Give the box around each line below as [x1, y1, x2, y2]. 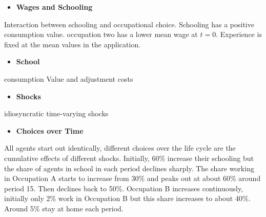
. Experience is [216, 29, 262, 40]
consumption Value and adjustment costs [4, 73, 133, 84]
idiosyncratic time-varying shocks [4, 108, 109, 119]
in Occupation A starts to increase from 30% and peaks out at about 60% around [4, 173, 261, 184]
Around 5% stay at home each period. [4, 203, 124, 213]
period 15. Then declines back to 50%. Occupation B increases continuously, [4, 183, 243, 193]
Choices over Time [16, 125, 84, 136]
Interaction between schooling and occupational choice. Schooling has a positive [4, 19, 254, 29]
